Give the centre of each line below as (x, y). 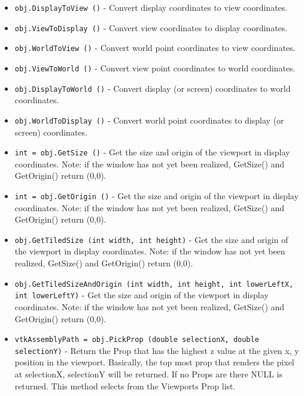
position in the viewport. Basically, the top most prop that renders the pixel (154, 362)
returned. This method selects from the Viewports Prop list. (125, 385)
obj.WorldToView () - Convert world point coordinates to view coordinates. (155, 48)
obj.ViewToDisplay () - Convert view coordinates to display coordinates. (151, 27)
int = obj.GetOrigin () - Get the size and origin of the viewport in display (156, 195)
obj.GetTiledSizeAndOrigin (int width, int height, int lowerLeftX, (154, 284)
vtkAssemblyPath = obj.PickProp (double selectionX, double (137, 340)
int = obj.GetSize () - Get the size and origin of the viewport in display (152, 152)
